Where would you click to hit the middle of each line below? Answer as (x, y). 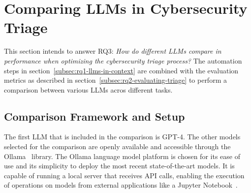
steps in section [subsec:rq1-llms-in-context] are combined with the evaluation (121, 70)
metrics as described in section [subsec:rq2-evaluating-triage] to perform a (115, 80)
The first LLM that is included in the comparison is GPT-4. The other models (122, 137)
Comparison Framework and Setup (94, 116)
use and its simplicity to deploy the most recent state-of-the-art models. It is (119, 166)
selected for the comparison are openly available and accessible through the (117, 146)
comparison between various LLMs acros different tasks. (88, 89)
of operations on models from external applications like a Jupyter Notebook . (121, 185)
